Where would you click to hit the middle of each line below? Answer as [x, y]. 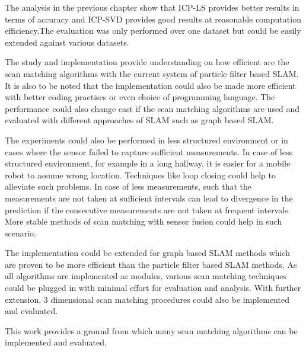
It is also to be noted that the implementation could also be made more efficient [150, 85]
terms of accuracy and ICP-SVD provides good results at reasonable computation [153, 19]
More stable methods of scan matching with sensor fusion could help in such [144, 221]
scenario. [21, 233]
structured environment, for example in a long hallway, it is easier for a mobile [148, 163]
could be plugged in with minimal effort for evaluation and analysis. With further [153, 288]
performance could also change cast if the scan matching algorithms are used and [152, 108]
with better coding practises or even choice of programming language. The [140, 97]
